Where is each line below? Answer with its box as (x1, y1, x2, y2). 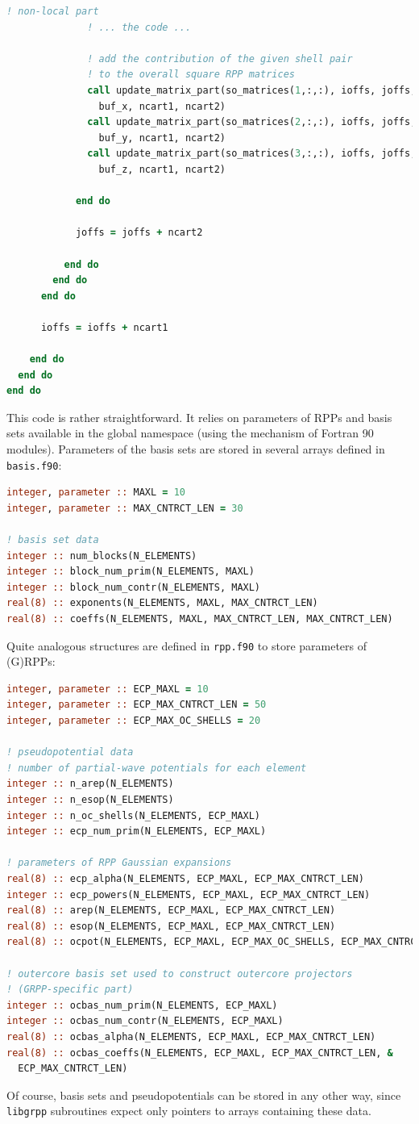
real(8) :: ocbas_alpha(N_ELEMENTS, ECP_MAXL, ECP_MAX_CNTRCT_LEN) (6, 1030, 376, 1043)
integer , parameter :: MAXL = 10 (6, 487, 186, 499)
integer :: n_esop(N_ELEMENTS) (6, 794, 174, 806)
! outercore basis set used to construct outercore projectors (6, 967, 353, 980)
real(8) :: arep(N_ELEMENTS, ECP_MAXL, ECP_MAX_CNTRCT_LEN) (6, 905, 336, 917)
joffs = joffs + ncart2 (75, 227, 203, 239)
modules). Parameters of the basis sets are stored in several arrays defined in (6, 441, 385, 458)
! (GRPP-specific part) (6, 984, 134, 996)
